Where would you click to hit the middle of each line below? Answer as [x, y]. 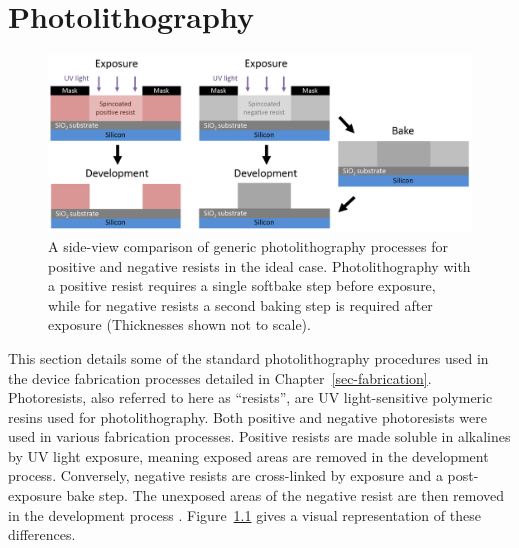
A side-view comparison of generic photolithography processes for [248, 245]
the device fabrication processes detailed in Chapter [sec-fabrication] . [220, 377]
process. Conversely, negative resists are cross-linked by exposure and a [225, 475]
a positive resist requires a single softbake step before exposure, [242, 285]
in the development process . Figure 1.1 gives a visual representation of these [244, 514]
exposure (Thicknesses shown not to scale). [179, 324]
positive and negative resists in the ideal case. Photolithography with [259, 265]
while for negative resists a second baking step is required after [240, 304]
